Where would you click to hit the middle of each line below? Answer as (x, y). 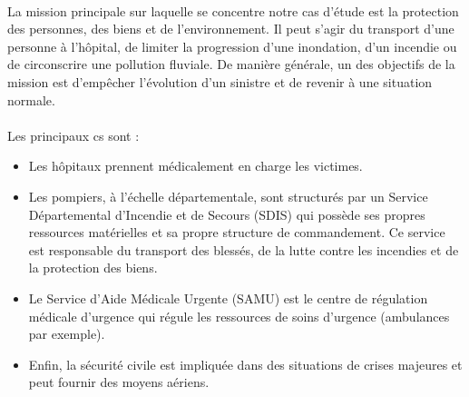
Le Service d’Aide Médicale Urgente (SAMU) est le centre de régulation (228, 298)
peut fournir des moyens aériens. (119, 382)
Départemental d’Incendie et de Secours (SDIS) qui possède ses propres (227, 214)
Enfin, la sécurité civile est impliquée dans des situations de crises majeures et (245, 364)
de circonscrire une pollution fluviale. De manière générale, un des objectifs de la (231, 64)
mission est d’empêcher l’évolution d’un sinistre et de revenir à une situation (220, 81)
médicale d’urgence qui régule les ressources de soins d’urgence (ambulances (239, 316)
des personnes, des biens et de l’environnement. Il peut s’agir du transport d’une (231, 29)
